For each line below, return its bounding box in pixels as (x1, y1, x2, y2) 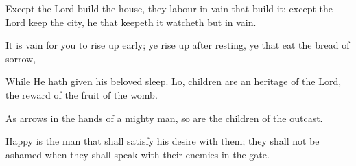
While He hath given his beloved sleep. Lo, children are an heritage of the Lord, (5, 74, 342, 88)
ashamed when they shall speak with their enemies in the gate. (5, 147, 270, 161)
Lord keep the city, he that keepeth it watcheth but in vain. (5, 14, 257, 29)
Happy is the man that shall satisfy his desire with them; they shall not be (5, 134, 320, 148)
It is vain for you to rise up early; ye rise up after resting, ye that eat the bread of (5, 38, 350, 52)
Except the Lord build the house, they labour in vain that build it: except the (5, 1, 333, 15)
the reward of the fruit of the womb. (5, 87, 158, 102)
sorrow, (5, 51, 36, 65)
